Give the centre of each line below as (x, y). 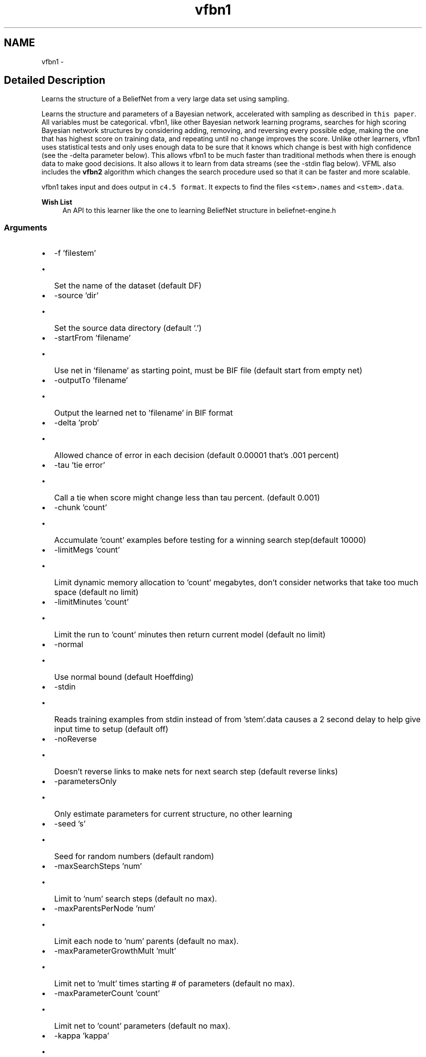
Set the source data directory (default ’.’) (128, 328)
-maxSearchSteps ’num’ (98, 866)
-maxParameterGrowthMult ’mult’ (115, 951)
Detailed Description (55, 80)
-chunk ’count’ (80, 508)
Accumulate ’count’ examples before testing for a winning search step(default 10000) (210, 540)
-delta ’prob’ (77, 423)
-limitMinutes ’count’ (91, 602)
